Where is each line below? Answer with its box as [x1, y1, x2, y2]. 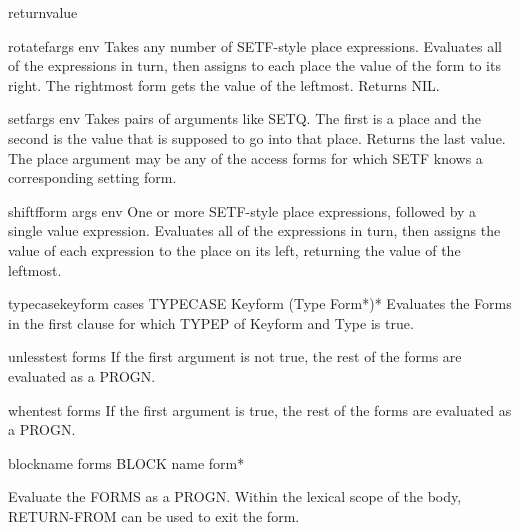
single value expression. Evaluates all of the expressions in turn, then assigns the [8, 220, 501, 241]
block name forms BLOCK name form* [8, 452, 245, 473]
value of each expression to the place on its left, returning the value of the [8, 239, 461, 260]
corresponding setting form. [8, 167, 177, 188]
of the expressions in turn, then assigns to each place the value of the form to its [8, 55, 501, 76]
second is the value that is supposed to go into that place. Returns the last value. [8, 127, 506, 148]
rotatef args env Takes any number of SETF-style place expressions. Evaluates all [8, 35, 502, 56]
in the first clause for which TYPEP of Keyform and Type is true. [8, 312, 414, 333]
